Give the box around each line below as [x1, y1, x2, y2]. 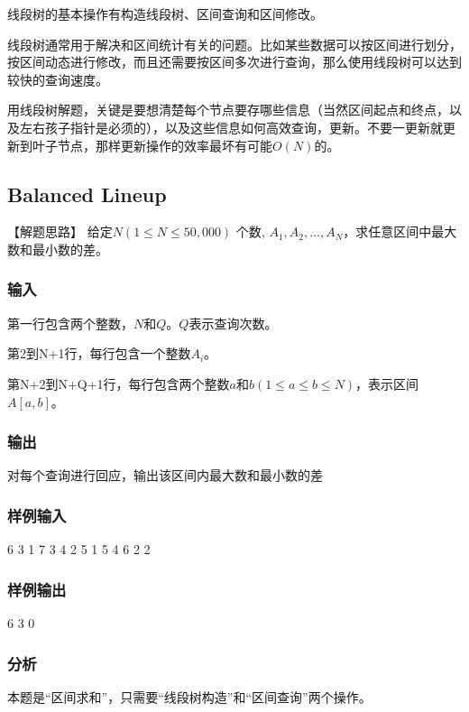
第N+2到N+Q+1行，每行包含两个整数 [7, 374, 230, 393]
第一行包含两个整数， [7, 313, 133, 332]
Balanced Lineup [7, 180, 167, 208]
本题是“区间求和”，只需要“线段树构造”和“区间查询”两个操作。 [7, 687, 372, 706]
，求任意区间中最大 [343, 222, 457, 241]
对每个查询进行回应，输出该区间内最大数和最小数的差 [7, 466, 323, 485]
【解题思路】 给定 [7, 222, 113, 241]
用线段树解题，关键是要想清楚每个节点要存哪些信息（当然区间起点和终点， [7, 100, 449, 119]
